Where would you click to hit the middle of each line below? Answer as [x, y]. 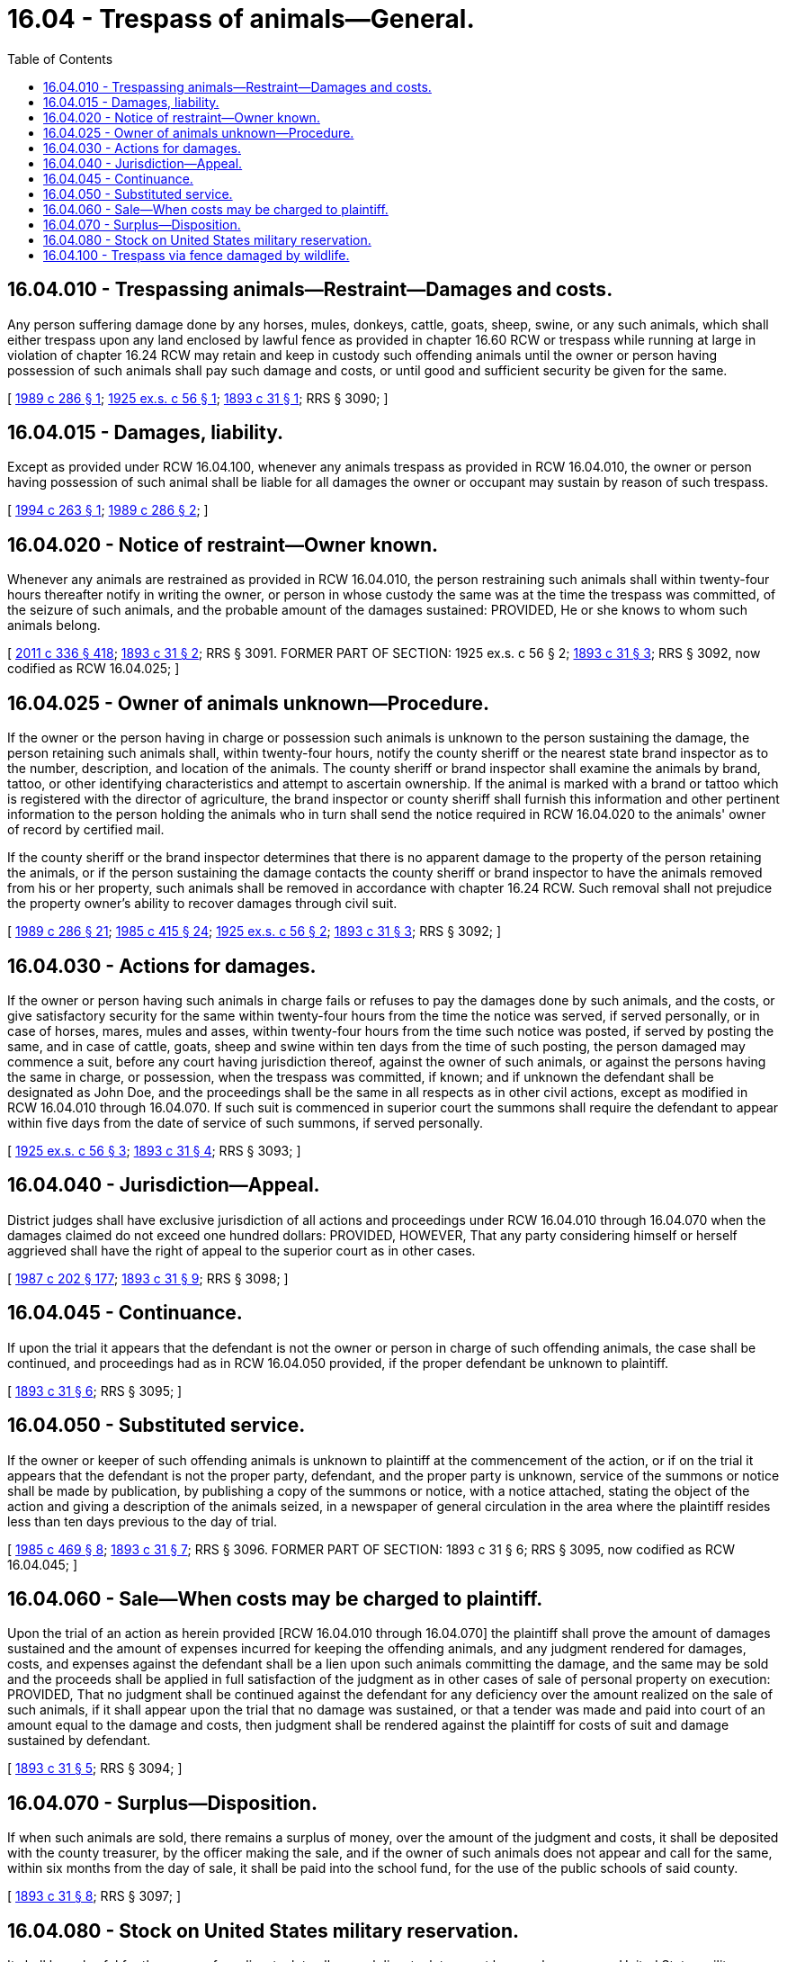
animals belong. [54, 625]
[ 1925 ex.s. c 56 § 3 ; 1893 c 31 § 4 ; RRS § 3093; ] [154, 1150]
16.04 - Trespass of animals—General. [241, 19]
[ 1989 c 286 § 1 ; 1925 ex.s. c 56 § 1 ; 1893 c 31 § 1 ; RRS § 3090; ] [198, 398]
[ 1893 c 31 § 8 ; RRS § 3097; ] [94, 1896]
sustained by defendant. [79, 1741]
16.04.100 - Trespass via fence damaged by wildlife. [197, 255]
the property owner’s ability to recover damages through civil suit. [202, 904]
